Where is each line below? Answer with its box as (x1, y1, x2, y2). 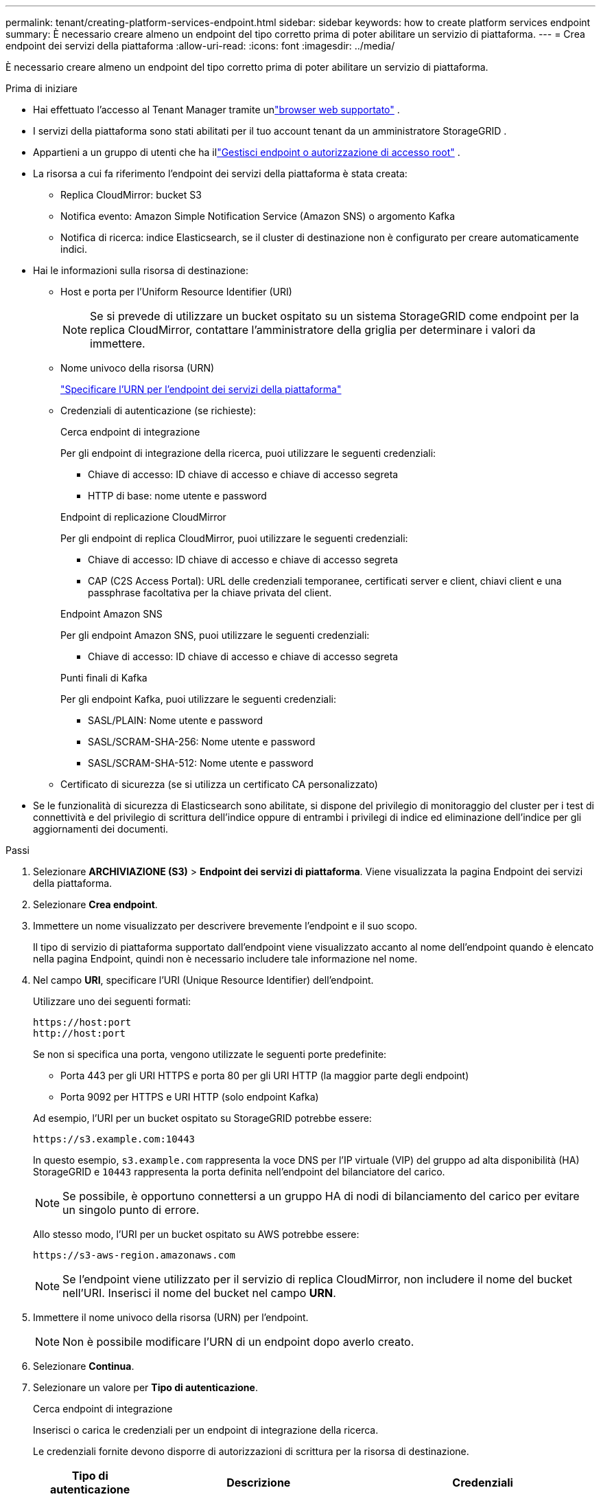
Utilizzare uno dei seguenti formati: (33, 995, 191, 1007)
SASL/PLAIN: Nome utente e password (88, 714, 263, 726)
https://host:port (33, 1017, 132, 1028)
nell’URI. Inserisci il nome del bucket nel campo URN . (62, 1286, 336, 1300)
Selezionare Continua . (33, 1360, 134, 1372)
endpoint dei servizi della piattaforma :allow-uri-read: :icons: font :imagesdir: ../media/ (5, 40, 395, 52)
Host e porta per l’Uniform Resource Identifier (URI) (60, 286, 292, 297)
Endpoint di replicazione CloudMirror (60, 511, 226, 523)
